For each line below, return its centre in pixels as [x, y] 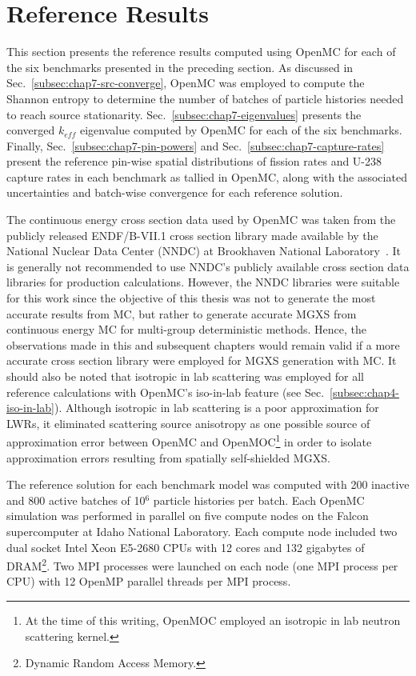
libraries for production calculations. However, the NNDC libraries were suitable [203, 282]
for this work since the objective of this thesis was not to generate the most [191, 298]
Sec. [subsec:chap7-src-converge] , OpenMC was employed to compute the [186, 83]
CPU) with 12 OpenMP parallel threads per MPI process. [149, 581]
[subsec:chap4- [364, 392]
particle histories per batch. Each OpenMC [259, 500]
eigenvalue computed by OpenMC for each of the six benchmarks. [241, 130]
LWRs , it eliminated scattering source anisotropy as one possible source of [188, 423]
